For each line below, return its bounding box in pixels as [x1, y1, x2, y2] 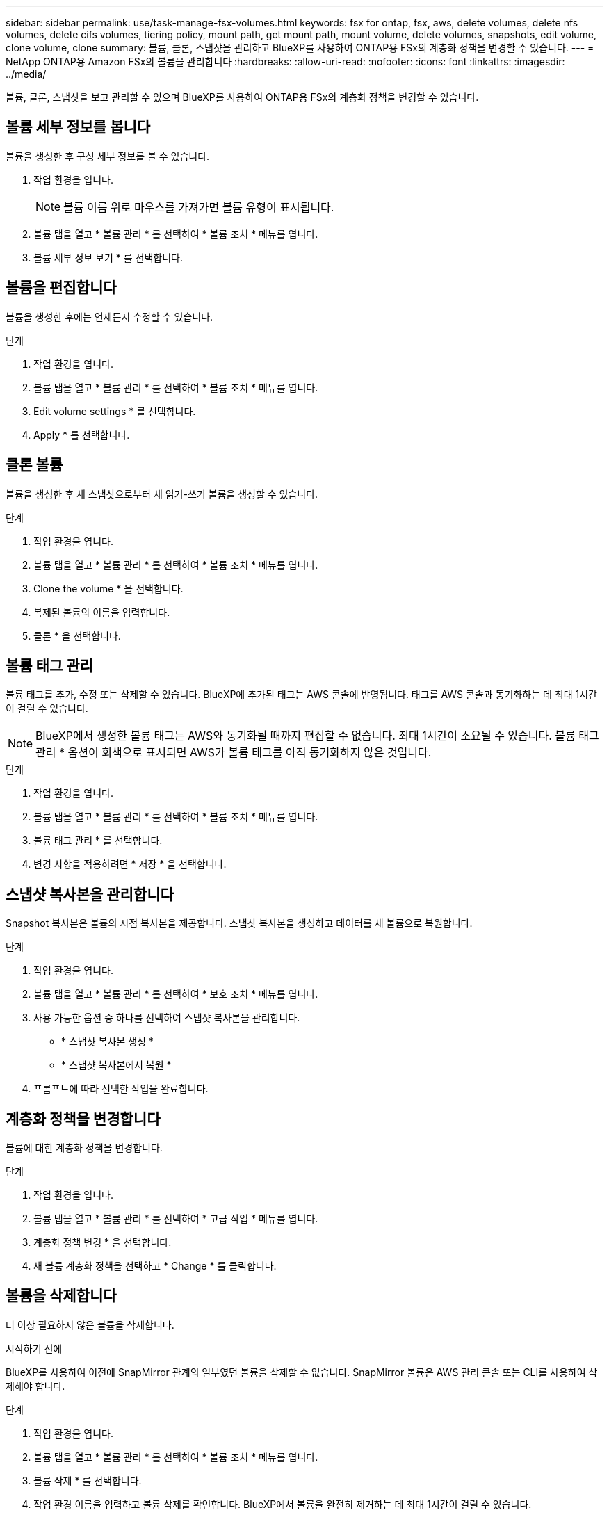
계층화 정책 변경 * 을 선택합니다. [33, 1236, 172, 1249]
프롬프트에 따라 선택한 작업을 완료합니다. [33, 1083, 209, 1095]
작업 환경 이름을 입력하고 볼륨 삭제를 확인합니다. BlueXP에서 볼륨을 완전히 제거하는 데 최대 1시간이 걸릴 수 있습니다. [33, 1498, 532, 1510]
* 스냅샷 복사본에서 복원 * [61, 1059, 172, 1071]
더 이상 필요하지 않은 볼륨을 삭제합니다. [6, 1318, 174, 1331]
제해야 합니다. [6, 1379, 65, 1392]
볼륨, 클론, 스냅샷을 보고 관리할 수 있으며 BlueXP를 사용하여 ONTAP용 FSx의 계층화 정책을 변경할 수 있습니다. [6, 91, 479, 103]
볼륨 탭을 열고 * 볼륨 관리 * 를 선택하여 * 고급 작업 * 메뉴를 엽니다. [33, 1213, 318, 1225]
